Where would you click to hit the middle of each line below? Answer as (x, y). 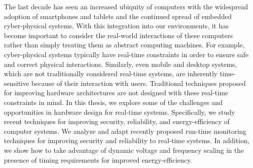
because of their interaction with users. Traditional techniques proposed (139, 83)
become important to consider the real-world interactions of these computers (118, 35)
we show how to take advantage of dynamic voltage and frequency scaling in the (124, 150)
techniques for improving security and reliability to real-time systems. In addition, (127, 140)
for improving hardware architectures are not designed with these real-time (116, 93)
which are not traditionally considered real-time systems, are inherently (111, 73)
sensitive (17, 83)
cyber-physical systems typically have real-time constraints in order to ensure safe (126, 54)
